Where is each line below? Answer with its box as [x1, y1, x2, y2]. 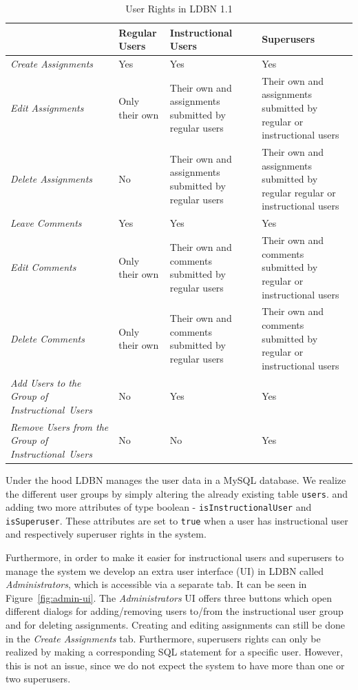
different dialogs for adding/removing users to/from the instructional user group [6, 604, 344, 618]
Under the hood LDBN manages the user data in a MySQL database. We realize [6, 472, 346, 487]
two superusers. [6, 671, 71, 686]
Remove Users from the [10, 419, 109, 434]
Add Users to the [10, 375, 81, 389]
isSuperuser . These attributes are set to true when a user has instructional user [6, 513, 348, 527]
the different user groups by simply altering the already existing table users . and [6, 486, 348, 500]
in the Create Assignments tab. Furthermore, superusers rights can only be [6, 631, 321, 645]
